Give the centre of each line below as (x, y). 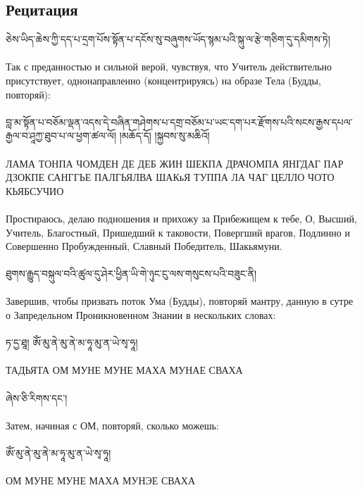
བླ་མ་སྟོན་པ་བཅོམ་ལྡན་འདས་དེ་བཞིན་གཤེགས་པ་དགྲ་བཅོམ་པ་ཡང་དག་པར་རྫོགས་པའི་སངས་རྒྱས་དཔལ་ (179, 121)
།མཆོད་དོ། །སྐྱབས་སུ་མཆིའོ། (164, 136)
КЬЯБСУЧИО (35, 190)
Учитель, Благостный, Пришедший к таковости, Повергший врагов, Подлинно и (178, 232)
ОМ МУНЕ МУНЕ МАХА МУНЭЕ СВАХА (101, 480)
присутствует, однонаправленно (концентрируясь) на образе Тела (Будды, (163, 80)
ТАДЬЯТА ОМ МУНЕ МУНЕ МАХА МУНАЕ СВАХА (124, 370)
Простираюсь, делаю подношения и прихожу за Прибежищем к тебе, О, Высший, (181, 218)
